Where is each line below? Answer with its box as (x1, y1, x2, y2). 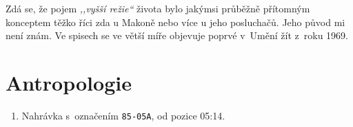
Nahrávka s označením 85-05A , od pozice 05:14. (21, 108, 225, 122)
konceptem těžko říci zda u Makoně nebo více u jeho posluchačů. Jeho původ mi (6, 14, 345, 29)
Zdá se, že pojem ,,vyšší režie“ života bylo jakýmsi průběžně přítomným (6, 1, 310, 15)
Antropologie (6, 68, 132, 96)
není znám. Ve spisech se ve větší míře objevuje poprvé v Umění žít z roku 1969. (6, 28, 348, 43)
